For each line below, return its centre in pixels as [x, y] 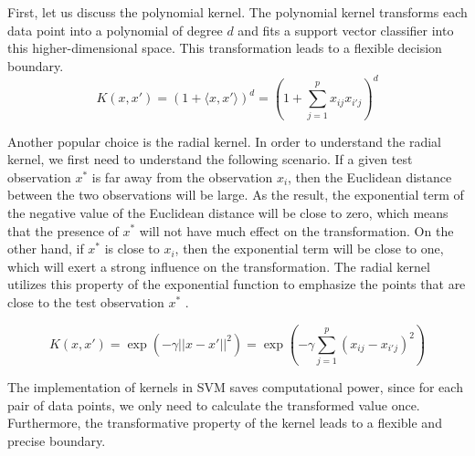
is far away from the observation [182, 176]
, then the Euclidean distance [370, 176]
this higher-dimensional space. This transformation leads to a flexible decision [225, 48]
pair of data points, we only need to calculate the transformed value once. [214, 404]
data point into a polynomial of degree [115, 30]
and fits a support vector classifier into [346, 30]
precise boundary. [57, 441]
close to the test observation [86, 301]
